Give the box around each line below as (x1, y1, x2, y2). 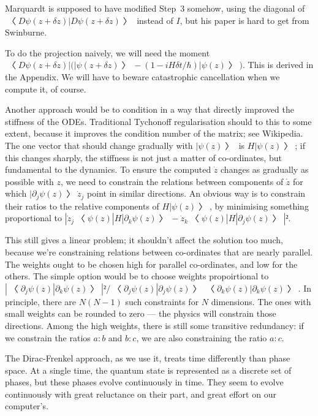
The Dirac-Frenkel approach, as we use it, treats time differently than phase (5, 352, 290, 365)
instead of (137, 13, 173, 26)
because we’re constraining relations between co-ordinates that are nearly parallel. (5, 245, 313, 258)
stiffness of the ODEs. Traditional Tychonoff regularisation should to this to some (5, 115, 312, 127)
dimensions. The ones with (211, 295, 311, 308)
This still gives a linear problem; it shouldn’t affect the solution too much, (5, 233, 283, 246)
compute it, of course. (5, 82, 86, 95)
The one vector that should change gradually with (5, 138, 193, 151)
